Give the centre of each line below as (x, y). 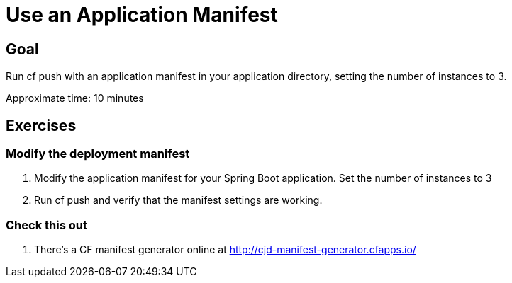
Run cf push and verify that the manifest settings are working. (178, 200)
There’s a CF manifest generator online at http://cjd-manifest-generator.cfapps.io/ (225, 250)
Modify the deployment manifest (98, 154)
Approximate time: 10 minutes (75, 98)
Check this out (46, 225)
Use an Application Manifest (142, 15)
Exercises (41, 125)
